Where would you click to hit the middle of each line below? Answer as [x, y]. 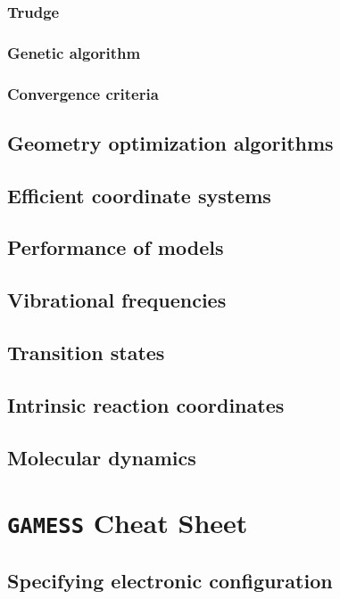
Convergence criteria [83, 93]
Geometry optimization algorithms [170, 142]
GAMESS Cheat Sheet [128, 523]
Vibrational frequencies [117, 300]
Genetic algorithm [74, 52]
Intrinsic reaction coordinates [146, 404]
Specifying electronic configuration [170, 580]
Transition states [86, 353]
